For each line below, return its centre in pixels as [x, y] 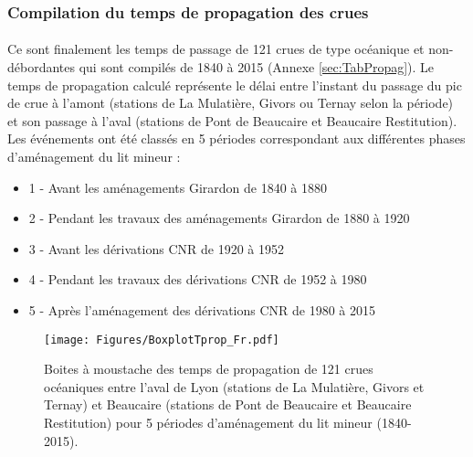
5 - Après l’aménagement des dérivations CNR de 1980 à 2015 [202, 309]
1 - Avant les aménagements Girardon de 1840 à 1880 [178, 187]
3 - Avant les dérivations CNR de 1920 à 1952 [156, 248]
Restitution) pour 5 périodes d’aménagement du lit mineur [208, 422]
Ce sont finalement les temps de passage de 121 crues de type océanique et [216, 49]
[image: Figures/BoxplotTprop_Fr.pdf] [162, 340]
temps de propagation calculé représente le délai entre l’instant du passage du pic [235, 85]
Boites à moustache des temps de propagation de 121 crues [209, 369]
